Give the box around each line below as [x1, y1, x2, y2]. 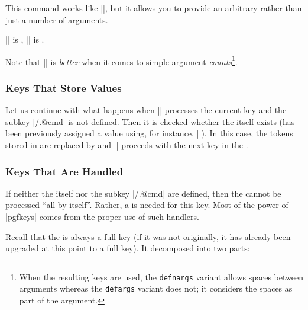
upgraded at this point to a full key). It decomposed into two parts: [5, 242, 250, 254]
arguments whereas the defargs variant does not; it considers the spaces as [19, 282, 293, 295]
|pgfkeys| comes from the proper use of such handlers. [5, 210, 199, 223]
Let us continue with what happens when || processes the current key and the [5, 104, 287, 116]
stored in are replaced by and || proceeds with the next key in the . [5, 139, 248, 151]
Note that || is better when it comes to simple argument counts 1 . [5, 53, 238, 68]
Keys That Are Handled [5, 164, 124, 178]
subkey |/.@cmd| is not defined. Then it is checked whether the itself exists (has [5, 115, 295, 127]
